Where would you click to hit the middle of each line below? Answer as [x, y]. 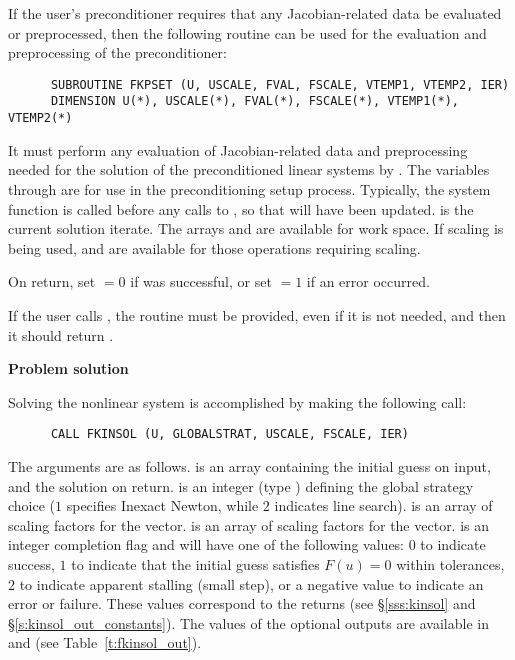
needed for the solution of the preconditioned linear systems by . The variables [249, 169]
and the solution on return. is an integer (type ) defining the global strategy [241, 485]
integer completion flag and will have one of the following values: [206, 544]
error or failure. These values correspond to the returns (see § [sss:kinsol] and [242, 603]
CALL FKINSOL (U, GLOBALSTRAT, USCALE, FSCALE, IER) [229, 434]
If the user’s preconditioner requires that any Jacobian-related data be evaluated [255, 13]
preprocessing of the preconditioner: [117, 52]
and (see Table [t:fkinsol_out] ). [105, 642]
